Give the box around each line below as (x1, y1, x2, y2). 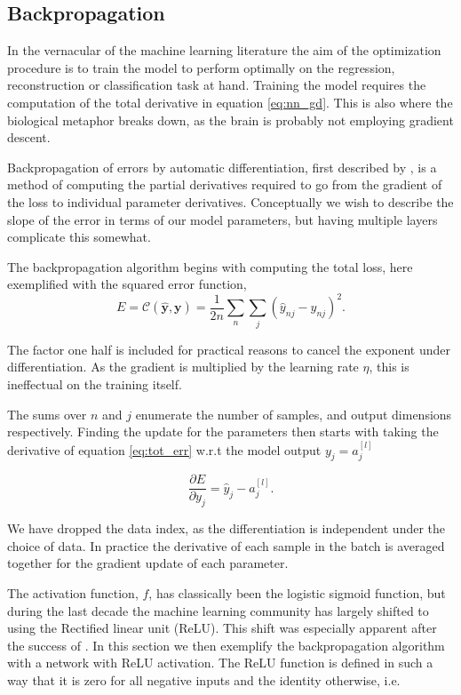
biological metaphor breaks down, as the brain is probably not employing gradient (7, 110, 454, 129)
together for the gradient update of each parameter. (7, 554, 289, 572)
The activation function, (7, 583, 139, 602)
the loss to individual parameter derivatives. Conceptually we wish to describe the (7, 192, 454, 211)
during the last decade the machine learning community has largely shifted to (7, 601, 429, 619)
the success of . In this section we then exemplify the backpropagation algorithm (7, 635, 445, 654)
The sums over (7, 404, 87, 423)
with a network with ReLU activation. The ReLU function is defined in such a (7, 653, 433, 672)
